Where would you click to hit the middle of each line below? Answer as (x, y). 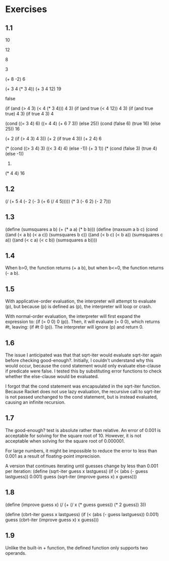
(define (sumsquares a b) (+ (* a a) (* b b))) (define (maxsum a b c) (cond (81, 229)
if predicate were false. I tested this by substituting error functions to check (83, 371)
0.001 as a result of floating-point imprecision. (53, 456)
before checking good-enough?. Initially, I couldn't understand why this (79, 360)
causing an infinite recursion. (35, 402)
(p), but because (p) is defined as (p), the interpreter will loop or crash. (79, 306)
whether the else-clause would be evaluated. (52, 377)
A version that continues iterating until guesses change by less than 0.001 (82, 466)
